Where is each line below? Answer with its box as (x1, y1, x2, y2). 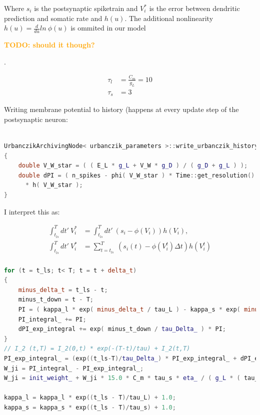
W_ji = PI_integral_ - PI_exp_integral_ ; (4, 364, 144, 372)
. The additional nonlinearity (124, 12, 213, 23)
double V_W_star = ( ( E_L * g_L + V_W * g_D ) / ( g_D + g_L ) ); (18, 162, 248, 169)
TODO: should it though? (4, 39, 95, 50)
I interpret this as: (4, 206, 60, 216)
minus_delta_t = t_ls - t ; (18, 286, 108, 293)
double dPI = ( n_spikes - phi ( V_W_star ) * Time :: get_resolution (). (18, 171, 258, 179)
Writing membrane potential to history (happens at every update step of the (4, 104, 239, 114)
